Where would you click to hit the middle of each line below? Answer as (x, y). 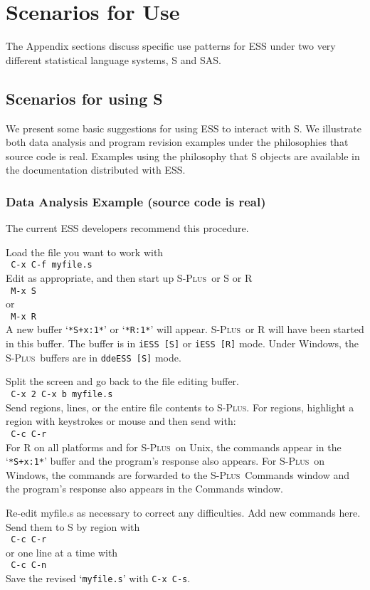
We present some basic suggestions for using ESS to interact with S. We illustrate (184, 128)
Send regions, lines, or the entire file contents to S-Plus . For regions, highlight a (180, 407)
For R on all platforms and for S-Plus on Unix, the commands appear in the (174, 447)
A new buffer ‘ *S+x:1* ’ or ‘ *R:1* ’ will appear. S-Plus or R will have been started (185, 329)
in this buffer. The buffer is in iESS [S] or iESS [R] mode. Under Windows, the (183, 343)
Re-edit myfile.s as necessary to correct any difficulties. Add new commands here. (183, 512)
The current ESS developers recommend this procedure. (127, 228)
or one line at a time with (62, 552)
